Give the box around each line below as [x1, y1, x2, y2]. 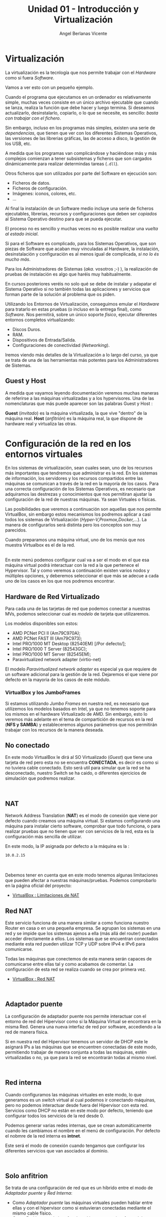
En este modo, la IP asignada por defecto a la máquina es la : [5, 843, 130, 849]
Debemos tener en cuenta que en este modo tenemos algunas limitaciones [5, 872, 158, 878]
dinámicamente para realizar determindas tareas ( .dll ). [5, 160, 119, 167]
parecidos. [5, 527, 27, 533]
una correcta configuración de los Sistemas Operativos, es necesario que [5, 486, 156, 492]
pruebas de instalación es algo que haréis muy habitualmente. [5, 271, 132, 277]
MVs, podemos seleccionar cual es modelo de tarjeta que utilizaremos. [5, 611, 150, 617]
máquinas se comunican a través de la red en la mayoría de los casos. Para [5, 480, 159, 487]
